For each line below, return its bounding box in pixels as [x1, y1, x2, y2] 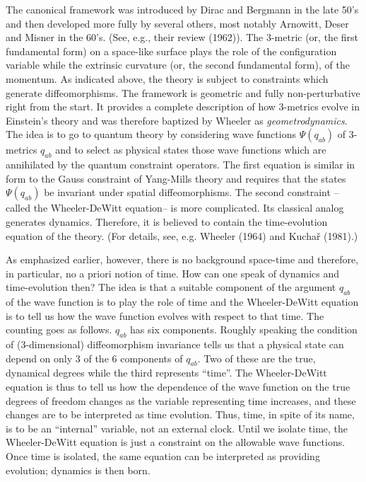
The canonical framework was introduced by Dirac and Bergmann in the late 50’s [6, 2, 359, 16]
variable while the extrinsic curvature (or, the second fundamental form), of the [6, 57, 350, 72]
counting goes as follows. [6, 322, 112, 337]
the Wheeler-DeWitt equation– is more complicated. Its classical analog [33, 200, 344, 215]
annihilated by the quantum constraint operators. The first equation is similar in [6, 157, 355, 172]
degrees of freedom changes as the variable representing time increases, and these [6, 393, 356, 408]
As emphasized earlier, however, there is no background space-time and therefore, [6, 252, 359, 267]
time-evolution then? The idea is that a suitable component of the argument [6, 280, 336, 294]
